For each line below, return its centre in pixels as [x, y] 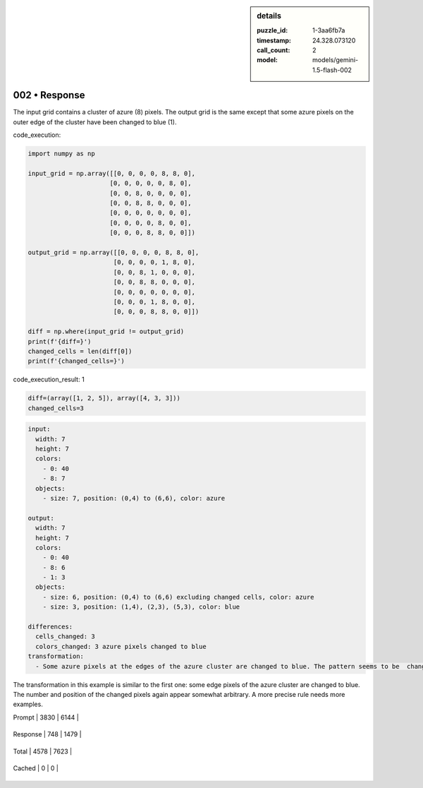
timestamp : [274, 40]
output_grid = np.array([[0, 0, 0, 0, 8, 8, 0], [114, 252]
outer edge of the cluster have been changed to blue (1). [95, 122]
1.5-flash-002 [332, 70]
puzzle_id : [272, 30]
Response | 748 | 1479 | [47, 734]
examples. [28, 704]
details [269, 16]
